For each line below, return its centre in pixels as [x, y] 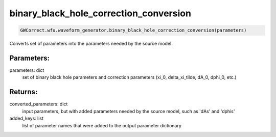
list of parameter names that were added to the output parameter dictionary [102, 125]
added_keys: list [26, 118]
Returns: [24, 92]
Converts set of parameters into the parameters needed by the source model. [91, 44]
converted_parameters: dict [39, 104]
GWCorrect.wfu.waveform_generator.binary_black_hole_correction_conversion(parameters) [133, 30]
